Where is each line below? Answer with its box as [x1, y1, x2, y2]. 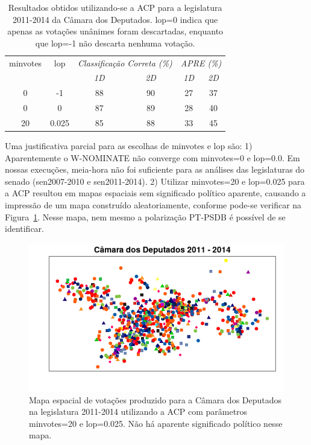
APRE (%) [180, 56, 222, 69]
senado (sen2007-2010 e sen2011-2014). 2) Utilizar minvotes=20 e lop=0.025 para [5, 174, 305, 187]
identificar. [5, 222, 45, 235]
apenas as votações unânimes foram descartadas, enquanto [7, 25, 224, 37]
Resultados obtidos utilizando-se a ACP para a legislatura [8, 1, 222, 13]
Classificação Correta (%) [78, 56, 172, 69]
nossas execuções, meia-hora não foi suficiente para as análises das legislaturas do [5, 163, 305, 176]
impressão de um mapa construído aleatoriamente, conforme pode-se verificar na [5, 199, 302, 211]
